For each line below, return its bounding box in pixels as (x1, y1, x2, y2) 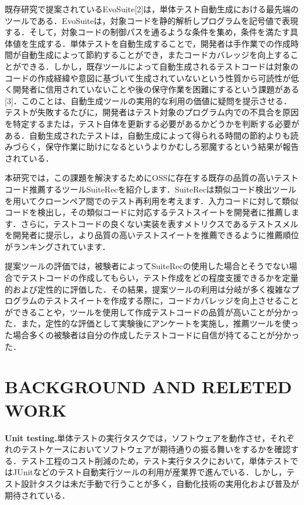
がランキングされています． (5, 240, 110, 252)
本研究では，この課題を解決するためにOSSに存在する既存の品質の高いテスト (5, 171, 299, 184)
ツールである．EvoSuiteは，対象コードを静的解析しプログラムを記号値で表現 (5, 14, 299, 26)
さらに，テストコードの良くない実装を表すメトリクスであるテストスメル (20, 217, 299, 229)
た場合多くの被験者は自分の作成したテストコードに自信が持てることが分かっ (5, 329, 299, 341)
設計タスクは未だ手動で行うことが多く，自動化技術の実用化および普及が (20, 477, 299, 489)
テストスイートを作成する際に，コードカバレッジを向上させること (45, 294, 299, 307)
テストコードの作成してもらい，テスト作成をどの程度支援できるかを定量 (20, 272, 299, 284)
